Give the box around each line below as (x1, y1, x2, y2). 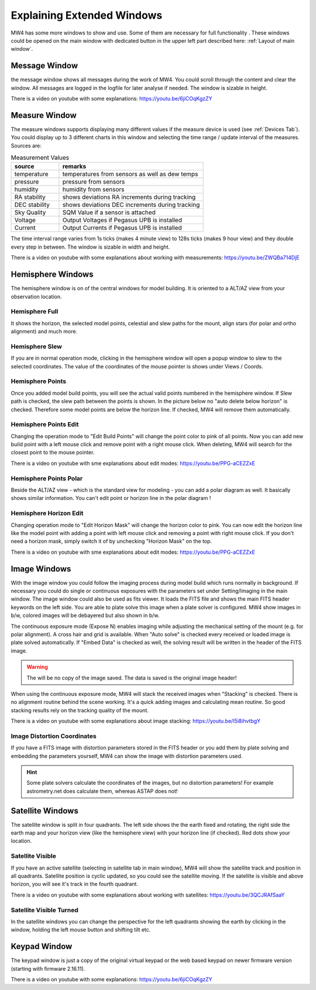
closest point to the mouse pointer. (11, 449, 95, 456)
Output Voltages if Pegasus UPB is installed (62, 216, 183, 225)
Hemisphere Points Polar (11, 474, 83, 482)
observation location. (11, 293, 62, 300)
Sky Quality (14, 208, 46, 216)
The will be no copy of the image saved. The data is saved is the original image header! (26, 674, 237, 681)
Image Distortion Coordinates (11, 732, 97, 740)
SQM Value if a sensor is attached (62, 208, 156, 216)
